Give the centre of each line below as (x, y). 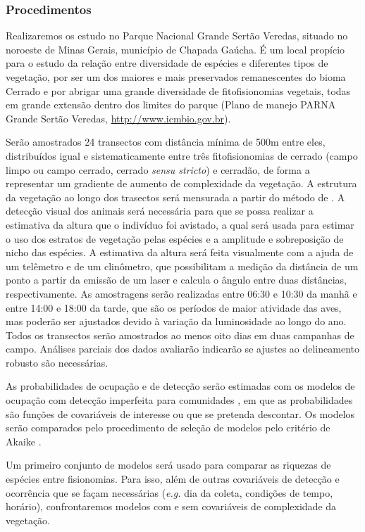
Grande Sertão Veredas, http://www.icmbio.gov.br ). (118, 118)
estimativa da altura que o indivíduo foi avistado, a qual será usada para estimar (180, 224)
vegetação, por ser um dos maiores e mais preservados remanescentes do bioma (176, 77)
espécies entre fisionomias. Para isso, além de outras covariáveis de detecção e (173, 479)
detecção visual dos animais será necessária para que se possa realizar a (160, 211)
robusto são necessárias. (57, 362)
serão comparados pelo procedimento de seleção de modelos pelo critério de (168, 427)
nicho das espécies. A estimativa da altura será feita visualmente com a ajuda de (180, 252)
